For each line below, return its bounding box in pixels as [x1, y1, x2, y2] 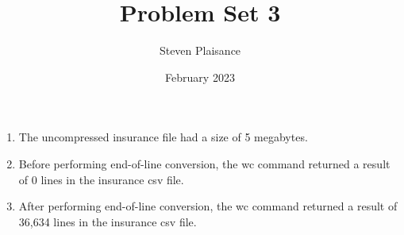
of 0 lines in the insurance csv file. [18, 171, 184, 187]
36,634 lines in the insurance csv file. [18, 213, 197, 229]
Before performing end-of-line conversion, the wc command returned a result [18, 155, 391, 171]
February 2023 [165, 68, 235, 85]
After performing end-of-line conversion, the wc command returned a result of [18, 198, 398, 214]
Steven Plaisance [159, 42, 241, 59]
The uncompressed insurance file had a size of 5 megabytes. [18, 129, 308, 145]
